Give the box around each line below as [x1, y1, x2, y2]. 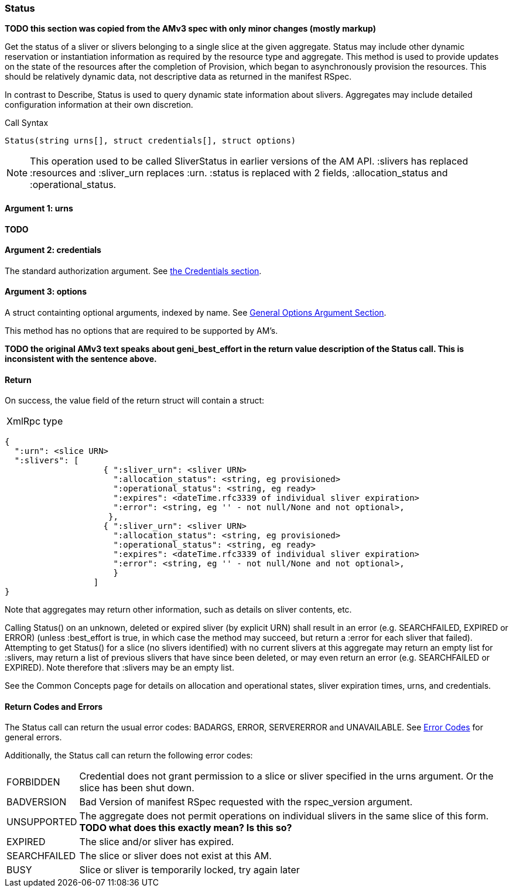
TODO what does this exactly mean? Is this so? [79, 822, 292, 834]
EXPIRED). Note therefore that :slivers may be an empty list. [5, 662, 234, 673]
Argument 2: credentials [5, 245, 101, 255]
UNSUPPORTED [6, 816, 77, 828]
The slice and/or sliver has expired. [79, 836, 234, 848]
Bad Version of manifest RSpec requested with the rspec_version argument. [79, 796, 413, 808]
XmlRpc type [6, 415, 63, 428]
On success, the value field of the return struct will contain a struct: [5, 395, 265, 406]
